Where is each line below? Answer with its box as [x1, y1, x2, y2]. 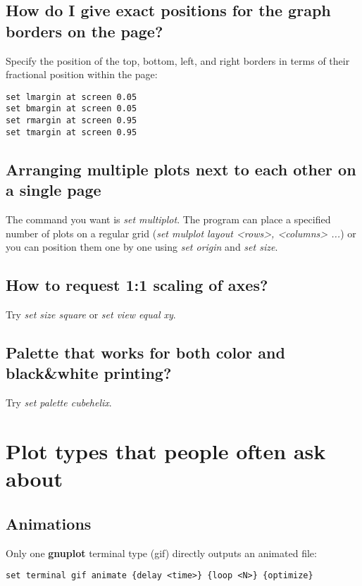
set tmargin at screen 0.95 [6, 127, 137, 137]
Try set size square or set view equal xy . [6, 306, 176, 321]
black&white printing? [6, 362, 172, 384]
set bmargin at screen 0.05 [6, 104, 137, 114]
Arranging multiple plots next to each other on [6, 158, 356, 180]
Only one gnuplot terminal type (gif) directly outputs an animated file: [6, 545, 317, 560]
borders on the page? [6, 20, 163, 42]
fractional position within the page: [6, 67, 158, 82]
